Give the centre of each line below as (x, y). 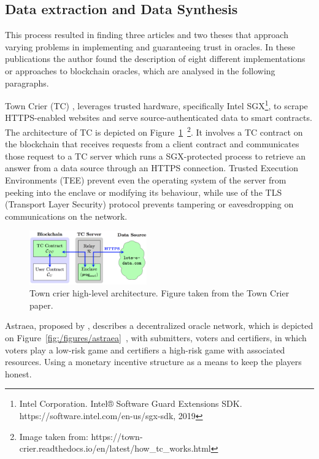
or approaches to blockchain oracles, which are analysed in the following (140, 70)
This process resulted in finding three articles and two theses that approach (147, 35)
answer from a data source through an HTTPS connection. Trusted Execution (152, 168)
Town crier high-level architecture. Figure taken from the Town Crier (159, 293)
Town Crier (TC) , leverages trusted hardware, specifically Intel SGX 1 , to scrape (156, 105)
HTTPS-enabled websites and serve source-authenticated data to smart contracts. (159, 118)
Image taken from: (54, 436)
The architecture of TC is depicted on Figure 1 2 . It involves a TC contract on (154, 131)
